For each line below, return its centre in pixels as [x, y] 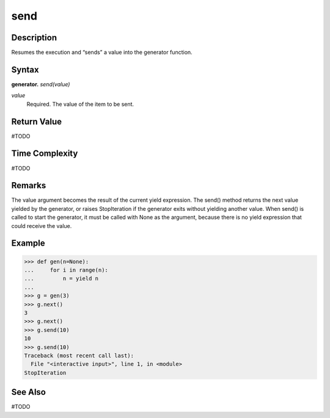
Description [34, 38]
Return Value [37, 121]
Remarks [29, 185]
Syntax [25, 69]
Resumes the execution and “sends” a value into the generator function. [102, 53]
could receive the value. [42, 226]
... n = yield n [61, 279]
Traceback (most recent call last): [79, 355]
